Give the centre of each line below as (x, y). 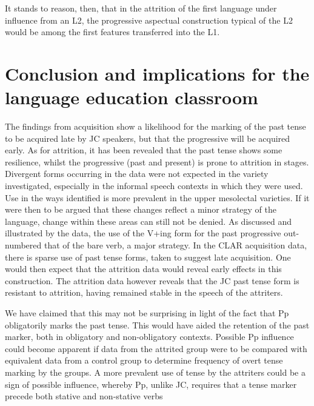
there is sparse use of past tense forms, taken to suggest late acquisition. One (148, 257)
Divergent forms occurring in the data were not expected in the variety (137, 174)
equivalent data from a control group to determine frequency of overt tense (144, 360)
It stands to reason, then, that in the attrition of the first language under (141, 8)
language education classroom (132, 97)
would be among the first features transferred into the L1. (112, 32)
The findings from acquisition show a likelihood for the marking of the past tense (155, 126)
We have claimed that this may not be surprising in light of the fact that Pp (147, 313)
